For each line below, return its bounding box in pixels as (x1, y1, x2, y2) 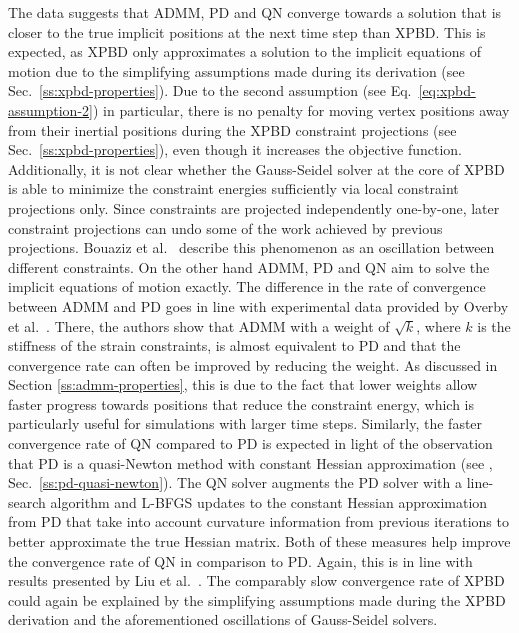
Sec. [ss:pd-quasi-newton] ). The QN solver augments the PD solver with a (8, 472, 462, 493)
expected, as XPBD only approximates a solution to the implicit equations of (8, 41, 482, 62)
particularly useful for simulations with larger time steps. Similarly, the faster (8, 413, 483, 434)
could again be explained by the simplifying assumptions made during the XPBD (8, 589, 506, 610)
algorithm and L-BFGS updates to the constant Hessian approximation (50, 491, 488, 512)
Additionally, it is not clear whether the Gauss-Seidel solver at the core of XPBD (8, 158, 505, 179)
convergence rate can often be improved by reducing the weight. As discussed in (8, 354, 498, 375)
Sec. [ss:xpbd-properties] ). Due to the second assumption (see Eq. (8, 80, 412, 101)
